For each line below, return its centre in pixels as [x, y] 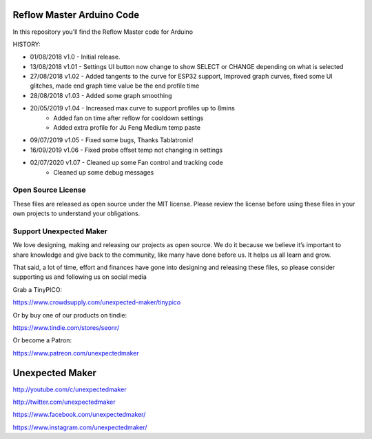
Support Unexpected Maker [60, 231]
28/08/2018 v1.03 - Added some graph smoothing [101, 95]
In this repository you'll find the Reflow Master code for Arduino [103, 32]
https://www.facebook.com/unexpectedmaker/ [79, 415]
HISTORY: [27, 44]
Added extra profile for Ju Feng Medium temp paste [127, 128]
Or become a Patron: [42, 340]
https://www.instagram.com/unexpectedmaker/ [80, 427]
